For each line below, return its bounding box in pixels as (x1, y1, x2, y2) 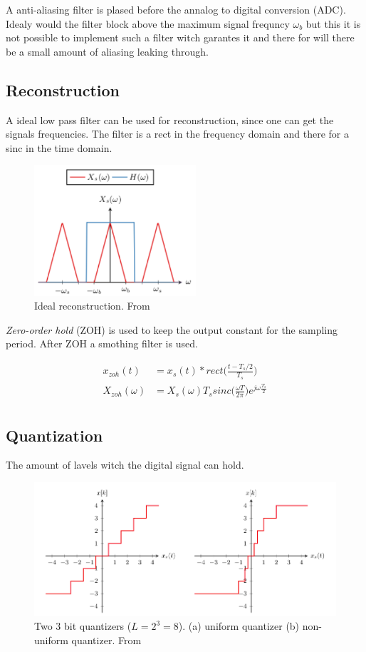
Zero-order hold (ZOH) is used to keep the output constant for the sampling (6, 322, 338, 337)
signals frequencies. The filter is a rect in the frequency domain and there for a (6, 126, 349, 141)
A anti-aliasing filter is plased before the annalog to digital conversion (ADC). (6, 2, 346, 16)
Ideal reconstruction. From (34, 298, 150, 313)
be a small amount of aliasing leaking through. (6, 44, 209, 58)
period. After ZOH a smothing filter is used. (6, 336, 198, 351)
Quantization (6, 424, 103, 446)
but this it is (305, 16, 361, 31)
